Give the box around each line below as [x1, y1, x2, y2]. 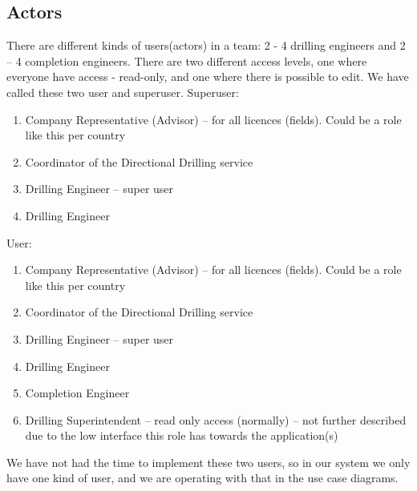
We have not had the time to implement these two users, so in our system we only [6, 453, 411, 470]
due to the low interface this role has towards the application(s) [25, 427, 338, 444]
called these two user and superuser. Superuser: [6, 83, 239, 100]
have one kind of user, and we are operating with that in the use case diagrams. [6, 469, 399, 486]
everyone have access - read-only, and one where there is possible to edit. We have [6, 68, 409, 85]
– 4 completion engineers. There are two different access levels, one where [6, 52, 367, 69]
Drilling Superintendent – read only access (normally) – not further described [25, 411, 407, 428]
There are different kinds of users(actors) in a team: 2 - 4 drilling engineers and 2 [6, 37, 406, 54]
